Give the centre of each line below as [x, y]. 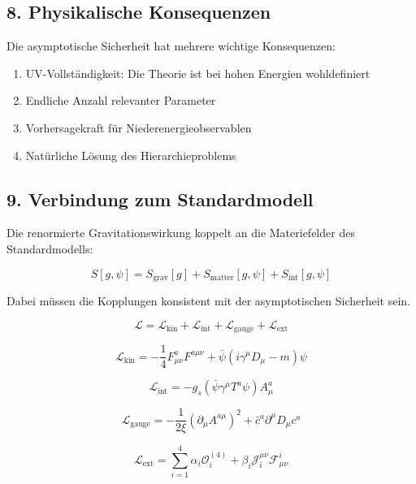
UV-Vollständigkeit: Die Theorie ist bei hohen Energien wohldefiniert [198, 73]
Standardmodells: [50, 248]
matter [222, 278]
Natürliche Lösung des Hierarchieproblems [131, 155]
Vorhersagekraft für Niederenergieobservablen [139, 127]
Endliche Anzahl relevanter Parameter [121, 100]
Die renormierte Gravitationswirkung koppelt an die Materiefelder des [181, 233]
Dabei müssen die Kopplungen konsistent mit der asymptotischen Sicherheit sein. [209, 301]
